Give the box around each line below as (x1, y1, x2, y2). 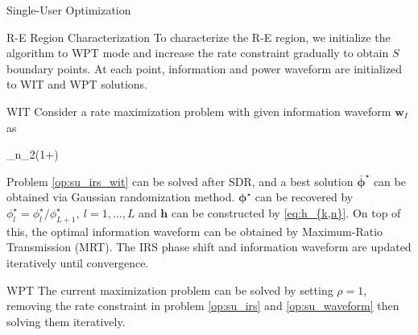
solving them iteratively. (6, 312, 126, 329)
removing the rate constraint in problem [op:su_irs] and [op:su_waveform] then (6, 297, 399, 314)
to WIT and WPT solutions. (6, 76, 147, 93)
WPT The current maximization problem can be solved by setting (6, 281, 333, 298)
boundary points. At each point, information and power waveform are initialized (6, 60, 403, 77)
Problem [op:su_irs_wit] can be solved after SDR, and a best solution (6, 172, 354, 189)
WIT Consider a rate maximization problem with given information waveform (6, 102, 391, 119)
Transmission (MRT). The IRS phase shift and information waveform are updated (6, 238, 412, 255)
